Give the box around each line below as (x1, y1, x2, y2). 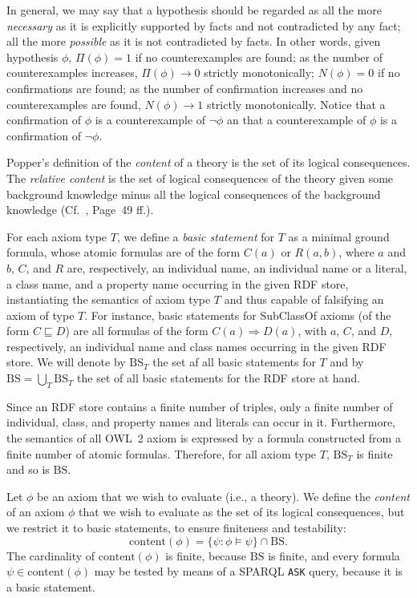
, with (298, 322, 327, 339)
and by (330, 354, 364, 370)
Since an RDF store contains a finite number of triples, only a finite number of (6, 398, 393, 414)
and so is (6, 461, 50, 478)
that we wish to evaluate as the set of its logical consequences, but (79, 503, 405, 520)
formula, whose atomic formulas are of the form (6, 244, 241, 261)
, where (338, 244, 374, 261)
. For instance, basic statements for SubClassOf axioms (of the (84, 306, 391, 323)
